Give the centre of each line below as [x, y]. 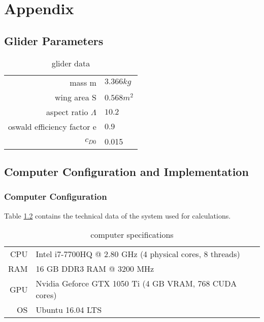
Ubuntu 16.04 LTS [69, 310]
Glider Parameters [54, 40]
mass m [83, 82]
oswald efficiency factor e [52, 126]
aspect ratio [67, 112]
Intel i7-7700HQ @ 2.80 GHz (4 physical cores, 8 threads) [138, 254]
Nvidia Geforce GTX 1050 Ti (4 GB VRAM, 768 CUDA [136, 283]
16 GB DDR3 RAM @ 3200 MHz [95, 269]
